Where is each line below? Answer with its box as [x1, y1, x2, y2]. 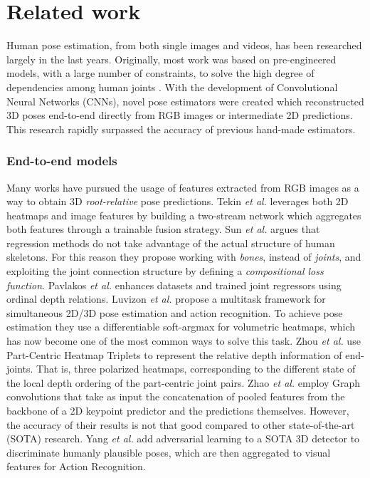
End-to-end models [6, 152, 117, 170]
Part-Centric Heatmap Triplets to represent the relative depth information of [6, 347, 342, 362]
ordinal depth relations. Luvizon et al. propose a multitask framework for [6, 291, 326, 306]
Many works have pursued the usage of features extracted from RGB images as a [6, 180, 359, 194]
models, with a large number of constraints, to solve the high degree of [6, 66, 314, 80]
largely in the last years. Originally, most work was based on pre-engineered [6, 51, 337, 66]
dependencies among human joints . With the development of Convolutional [6, 79, 338, 94]
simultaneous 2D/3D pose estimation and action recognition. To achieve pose [6, 305, 343, 320]
